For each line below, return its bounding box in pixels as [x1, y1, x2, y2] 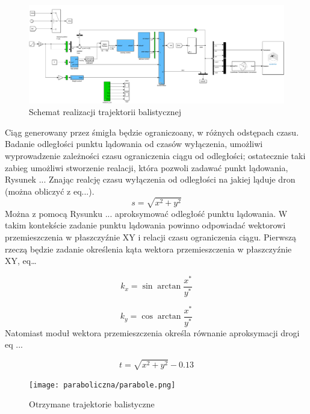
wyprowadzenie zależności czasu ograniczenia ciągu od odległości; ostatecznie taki [5, 149, 306, 162]
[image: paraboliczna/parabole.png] [29, 380, 176, 389]
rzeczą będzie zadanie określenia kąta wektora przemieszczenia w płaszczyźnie [5, 242, 292, 255]
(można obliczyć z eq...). [5, 184, 95, 197]
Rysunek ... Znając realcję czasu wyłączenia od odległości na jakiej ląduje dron [5, 173, 296, 186]
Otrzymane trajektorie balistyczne [29, 398, 155, 410]
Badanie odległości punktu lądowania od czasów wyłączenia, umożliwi [5, 137, 263, 150]
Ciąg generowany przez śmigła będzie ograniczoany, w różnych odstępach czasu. [5, 125, 299, 138]
